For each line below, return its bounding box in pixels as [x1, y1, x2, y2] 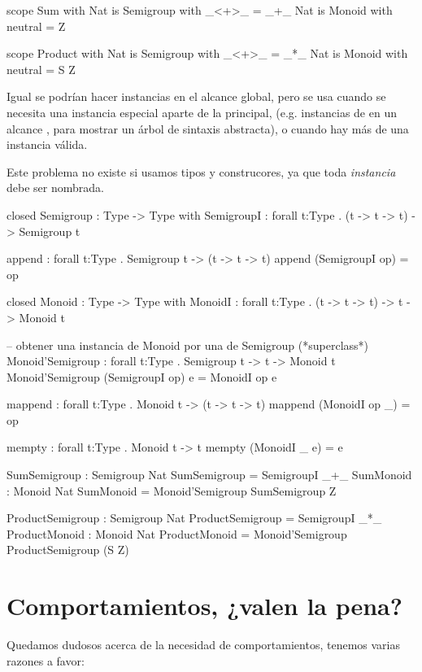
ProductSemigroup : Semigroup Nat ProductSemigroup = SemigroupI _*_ [7, 509, 382, 526]
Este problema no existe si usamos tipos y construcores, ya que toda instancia [7, 163, 396, 180]
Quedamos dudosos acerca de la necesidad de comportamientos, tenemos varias [7, 636, 400, 653]
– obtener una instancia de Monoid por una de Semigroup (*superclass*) [7, 336, 369, 353]
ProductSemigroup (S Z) [7, 541, 129, 558]
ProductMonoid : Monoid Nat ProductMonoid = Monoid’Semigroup [7, 525, 347, 542]
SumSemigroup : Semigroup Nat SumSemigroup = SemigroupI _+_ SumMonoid [7, 466, 412, 483]
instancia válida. [7, 136, 88, 153]
